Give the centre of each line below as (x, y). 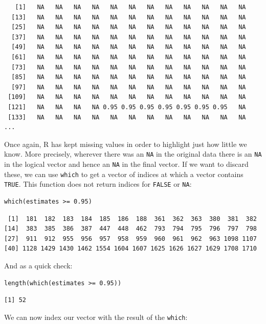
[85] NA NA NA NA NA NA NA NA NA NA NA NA (129, 77)
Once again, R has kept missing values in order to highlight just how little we (126, 144)
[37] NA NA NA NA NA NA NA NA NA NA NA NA (129, 37)
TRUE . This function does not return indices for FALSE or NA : (98, 184)
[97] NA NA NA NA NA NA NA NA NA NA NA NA (129, 87)
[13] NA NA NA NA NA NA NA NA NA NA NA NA (129, 17)
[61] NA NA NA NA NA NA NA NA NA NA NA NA (129, 57)
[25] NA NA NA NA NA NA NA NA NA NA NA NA (129, 27)
